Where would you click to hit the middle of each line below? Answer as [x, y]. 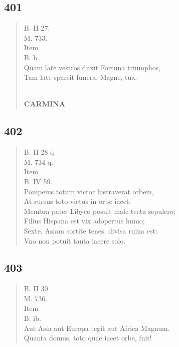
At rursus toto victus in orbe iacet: [77, 201]
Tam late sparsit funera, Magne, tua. [80, 77]
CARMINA [44, 104]
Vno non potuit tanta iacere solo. [75, 240]
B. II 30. [37, 288]
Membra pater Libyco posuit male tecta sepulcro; [100, 211]
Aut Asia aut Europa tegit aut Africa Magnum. [97, 328]
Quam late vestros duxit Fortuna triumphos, [92, 67]
